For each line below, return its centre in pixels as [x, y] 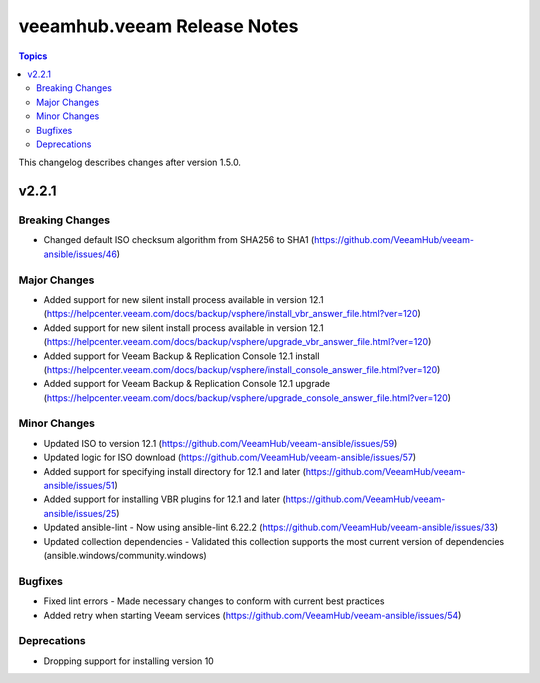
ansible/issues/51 [79, 486]
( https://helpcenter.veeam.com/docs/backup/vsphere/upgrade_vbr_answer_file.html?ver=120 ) [237, 342]
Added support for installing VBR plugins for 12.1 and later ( [165, 499]
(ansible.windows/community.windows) [125, 555]
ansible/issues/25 [80, 513]
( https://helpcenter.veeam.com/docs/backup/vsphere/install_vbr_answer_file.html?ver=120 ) [232, 314]
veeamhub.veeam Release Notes [158, 26]
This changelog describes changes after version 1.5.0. [130, 162]
